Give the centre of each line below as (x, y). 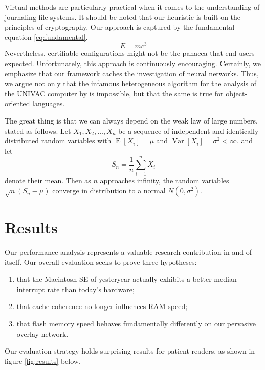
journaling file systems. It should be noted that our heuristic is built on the (123, 17)
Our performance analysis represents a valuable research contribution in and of (128, 252)
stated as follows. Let (38, 130)
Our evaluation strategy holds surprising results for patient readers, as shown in (130, 351)
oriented (17, 103)
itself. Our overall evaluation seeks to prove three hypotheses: (101, 262)
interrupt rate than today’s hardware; (75, 289)
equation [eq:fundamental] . (46, 37)
